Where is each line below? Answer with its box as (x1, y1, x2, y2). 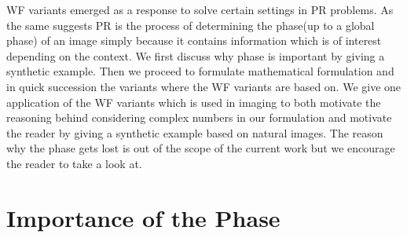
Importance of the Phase (6, 201, 280, 233)
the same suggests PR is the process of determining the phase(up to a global (6, 16, 375, 33)
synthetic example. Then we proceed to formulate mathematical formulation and (6, 63, 394, 79)
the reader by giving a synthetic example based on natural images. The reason (6, 124, 383, 141)
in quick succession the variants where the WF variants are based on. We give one (6, 78, 401, 94)
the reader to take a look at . (6, 155, 142, 171)
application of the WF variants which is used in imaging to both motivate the (6, 93, 381, 110)
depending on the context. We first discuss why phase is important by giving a (6, 47, 385, 64)
